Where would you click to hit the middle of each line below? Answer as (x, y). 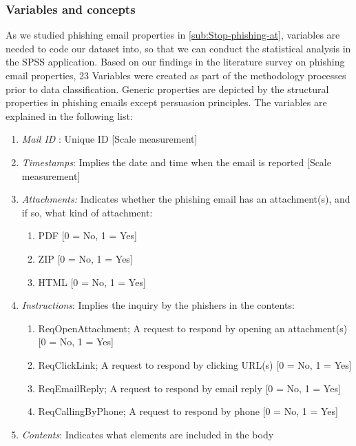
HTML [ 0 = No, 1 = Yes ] (92, 282)
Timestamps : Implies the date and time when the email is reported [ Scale (176, 162)
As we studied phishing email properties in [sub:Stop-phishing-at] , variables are (173, 35)
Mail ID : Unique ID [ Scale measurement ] (109, 139)
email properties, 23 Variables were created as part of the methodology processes (176, 75)
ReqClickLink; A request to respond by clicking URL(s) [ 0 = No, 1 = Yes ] (195, 364)
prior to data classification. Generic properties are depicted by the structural (167, 89)
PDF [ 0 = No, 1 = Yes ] (88, 235)
